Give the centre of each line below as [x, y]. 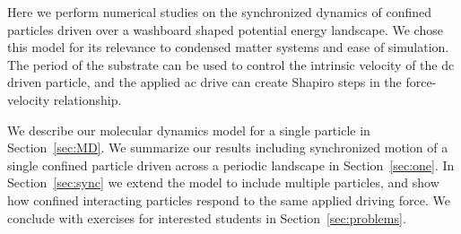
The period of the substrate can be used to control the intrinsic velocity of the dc [231, 64]
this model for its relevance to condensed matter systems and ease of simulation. [228, 47]
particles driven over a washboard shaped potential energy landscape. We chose [225, 29]
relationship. [87, 99]
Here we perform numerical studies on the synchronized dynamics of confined [219, 12]
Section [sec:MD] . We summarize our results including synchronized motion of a [228, 147]
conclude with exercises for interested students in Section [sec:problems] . [207, 217]
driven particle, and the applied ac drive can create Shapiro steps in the [204, 82]
